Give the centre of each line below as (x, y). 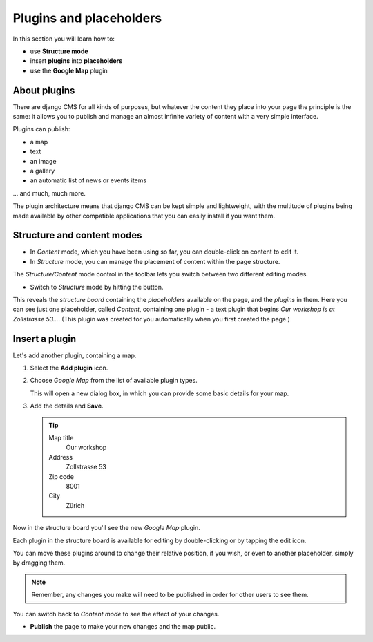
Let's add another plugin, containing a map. (75, 355)
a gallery (42, 171)
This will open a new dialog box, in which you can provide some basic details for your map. (160, 393)
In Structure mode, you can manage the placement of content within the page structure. (155, 261)
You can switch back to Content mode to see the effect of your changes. (116, 614)
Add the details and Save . (67, 406)
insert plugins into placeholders (76, 61)
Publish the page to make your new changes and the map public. (123, 626)
